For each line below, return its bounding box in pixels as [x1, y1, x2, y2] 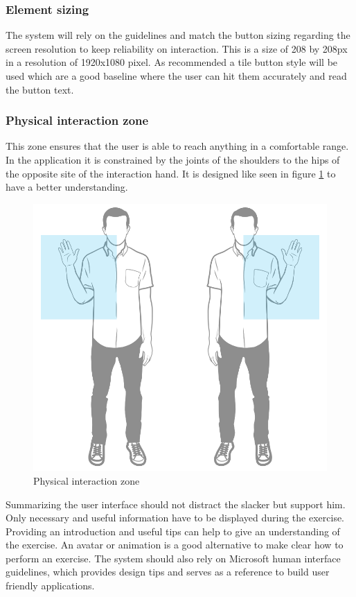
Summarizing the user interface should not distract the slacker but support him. [6, 496, 346, 511]
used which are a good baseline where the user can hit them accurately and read [6, 69, 347, 83]
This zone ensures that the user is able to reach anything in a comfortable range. [6, 139, 349, 153]
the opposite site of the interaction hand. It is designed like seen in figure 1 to [6, 166, 336, 180]
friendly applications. [6, 578, 95, 593]
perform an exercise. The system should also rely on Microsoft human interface [6, 551, 341, 565]
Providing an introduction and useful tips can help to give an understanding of [6, 524, 340, 538]
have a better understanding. [6, 180, 128, 194]
